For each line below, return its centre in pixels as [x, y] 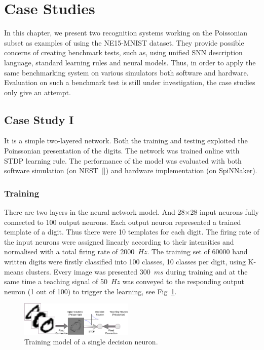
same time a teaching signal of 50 [56, 281]
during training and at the [207, 271]
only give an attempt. [37, 92]
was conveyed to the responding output [183, 281]
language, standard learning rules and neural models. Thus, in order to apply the [130, 62]
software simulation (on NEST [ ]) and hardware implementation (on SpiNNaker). [131, 170]
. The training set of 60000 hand [197, 251]
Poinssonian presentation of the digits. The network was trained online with [122, 151]
